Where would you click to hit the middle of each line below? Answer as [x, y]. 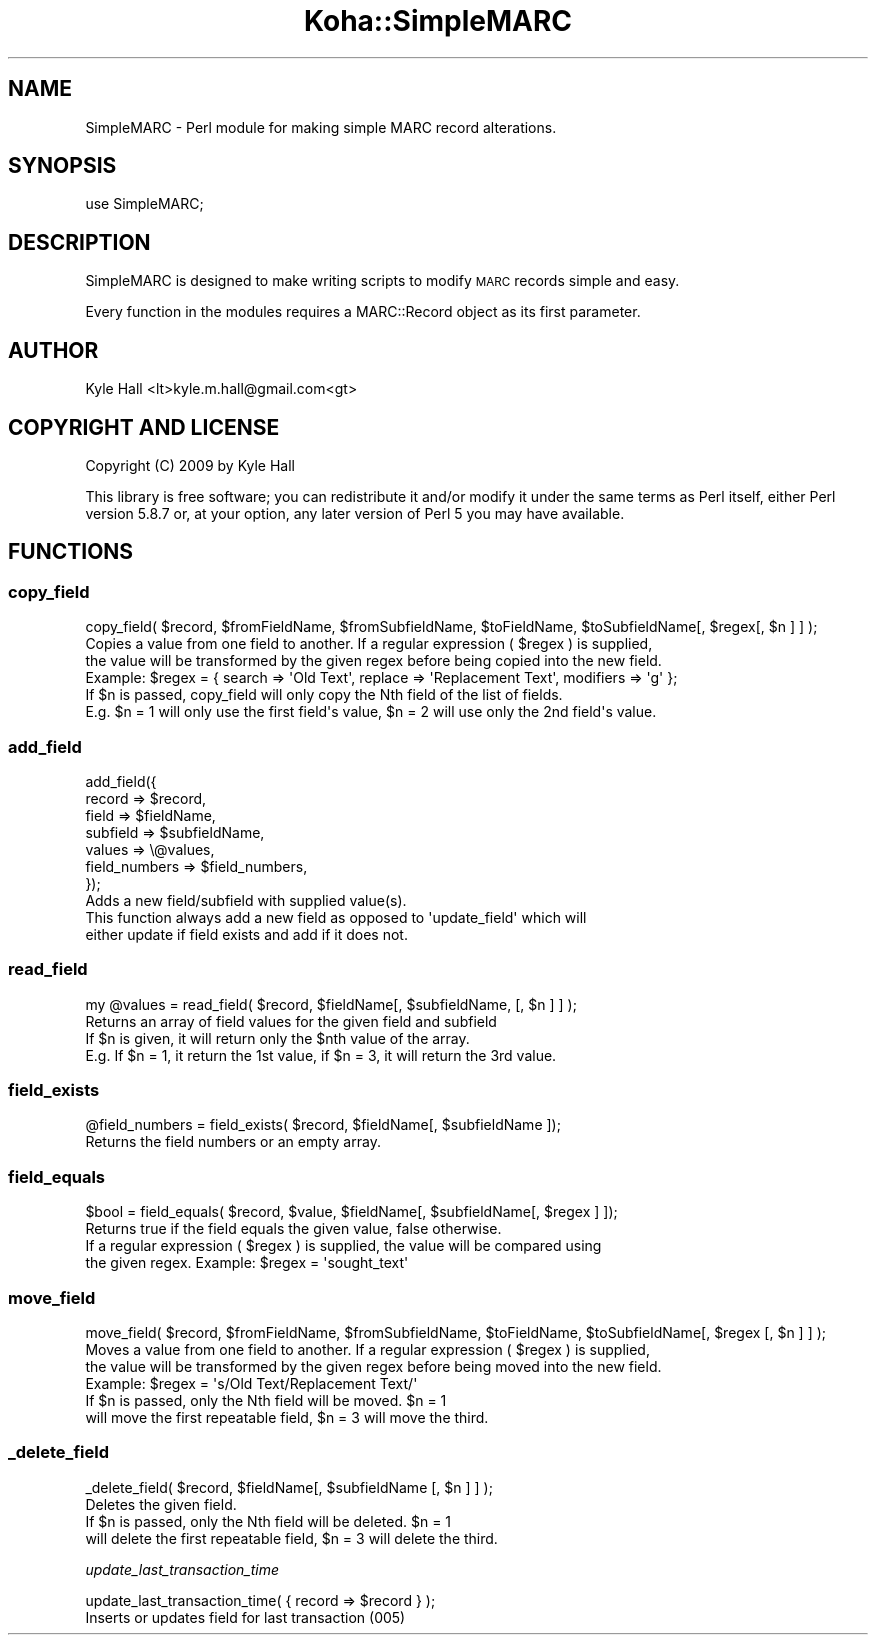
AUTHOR [53, 350]
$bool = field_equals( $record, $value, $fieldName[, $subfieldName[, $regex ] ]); [351, 1212]
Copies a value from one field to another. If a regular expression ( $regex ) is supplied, [369, 644]
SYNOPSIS [62, 166]
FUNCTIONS [71, 552]
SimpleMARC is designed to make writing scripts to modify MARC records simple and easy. [382, 281]
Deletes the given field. [161, 1504]
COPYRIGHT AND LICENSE [144, 427]
